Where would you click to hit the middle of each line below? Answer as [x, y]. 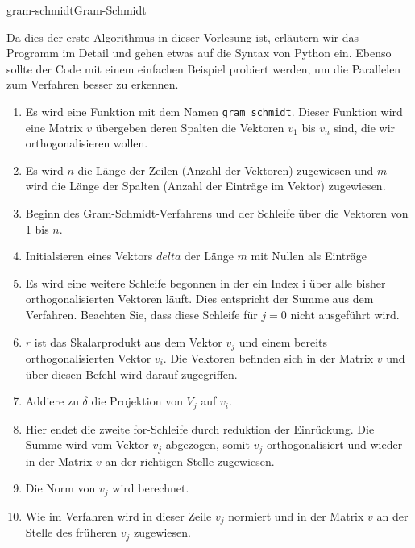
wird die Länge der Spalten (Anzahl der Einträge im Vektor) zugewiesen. [205, 186]
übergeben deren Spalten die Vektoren [190, 127]
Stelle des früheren [71, 532]
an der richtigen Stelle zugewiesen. [190, 461]
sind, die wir [365, 127]
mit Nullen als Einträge [309, 256]
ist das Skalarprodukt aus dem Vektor [128, 341]
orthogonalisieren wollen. [87, 143]
